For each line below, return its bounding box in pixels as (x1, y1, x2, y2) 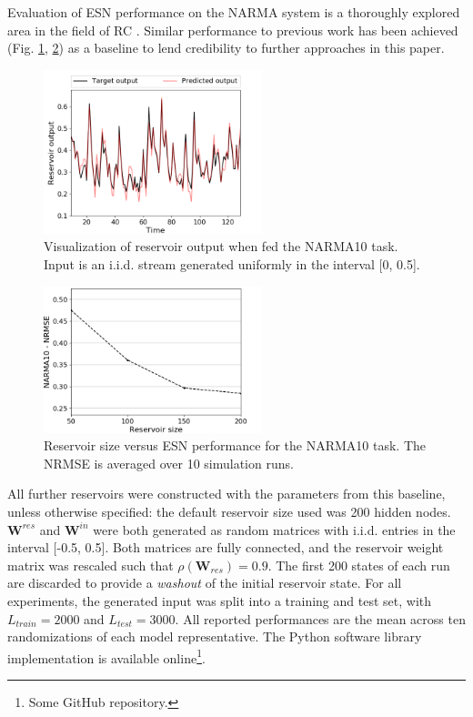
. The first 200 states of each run (267, 555, 450, 574)
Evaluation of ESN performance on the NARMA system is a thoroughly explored (7, 3, 460, 21)
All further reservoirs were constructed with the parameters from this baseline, (7, 484, 446, 503)
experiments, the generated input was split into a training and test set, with (7, 591, 432, 610)
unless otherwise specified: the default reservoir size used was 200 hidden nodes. (7, 501, 451, 520)
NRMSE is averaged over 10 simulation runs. (44, 453, 294, 472)
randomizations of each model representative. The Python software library (7, 627, 422, 646)
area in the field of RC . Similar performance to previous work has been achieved (7, 20, 458, 39)
